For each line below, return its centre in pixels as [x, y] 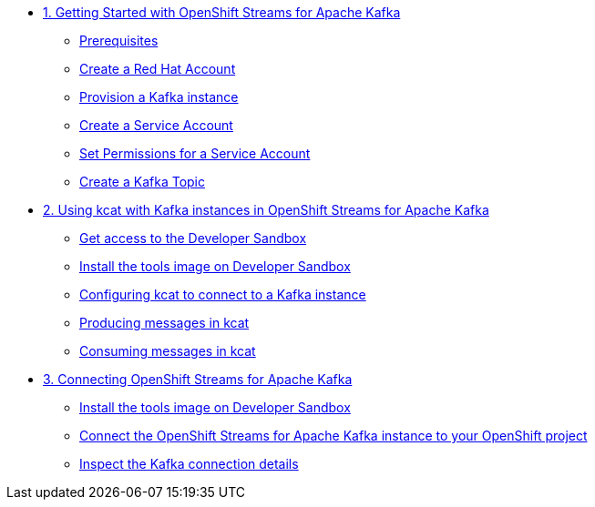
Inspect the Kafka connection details [189, 464]
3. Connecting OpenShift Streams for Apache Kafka [198, 379]
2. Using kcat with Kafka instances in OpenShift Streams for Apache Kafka [266, 210]
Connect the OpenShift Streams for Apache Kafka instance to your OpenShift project [333, 436]
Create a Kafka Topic [142, 182]
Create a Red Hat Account [158, 69]
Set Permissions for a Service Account [195, 153]
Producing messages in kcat [164, 323]
